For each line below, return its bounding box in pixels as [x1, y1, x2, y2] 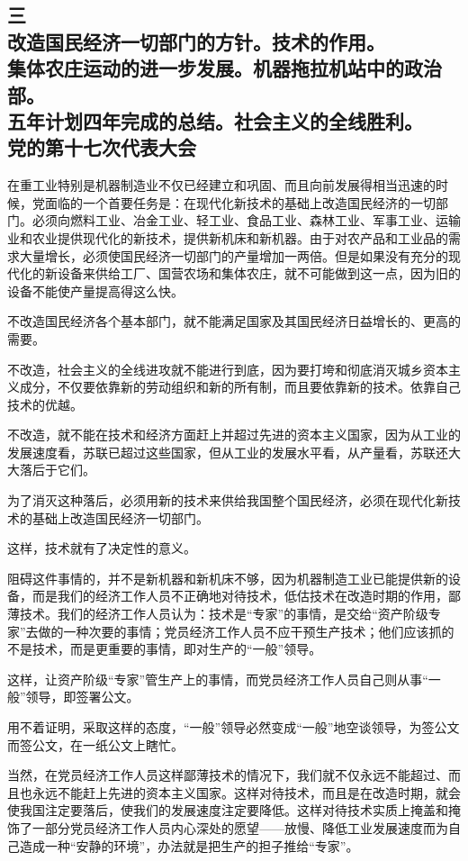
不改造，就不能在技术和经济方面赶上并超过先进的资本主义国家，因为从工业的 [7, 425, 461, 444]
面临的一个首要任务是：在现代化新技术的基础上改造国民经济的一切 [44, 193, 436, 212]
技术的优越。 [7, 394, 83, 413]
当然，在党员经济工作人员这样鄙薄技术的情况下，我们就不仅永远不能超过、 [7, 766, 448, 784]
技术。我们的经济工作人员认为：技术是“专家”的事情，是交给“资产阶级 [19, 604, 428, 623]
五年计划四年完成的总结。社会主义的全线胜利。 [7, 106, 423, 134]
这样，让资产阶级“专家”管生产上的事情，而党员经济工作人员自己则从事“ [7, 669, 428, 688]
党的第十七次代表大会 [7, 133, 196, 161]
